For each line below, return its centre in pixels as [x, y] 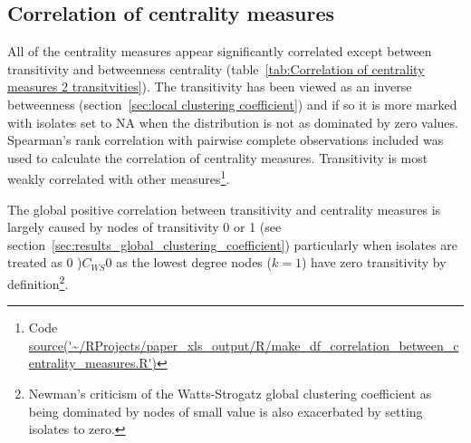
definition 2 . [38, 282]
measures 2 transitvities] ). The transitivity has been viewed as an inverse [210, 87]
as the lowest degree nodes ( [194, 262]
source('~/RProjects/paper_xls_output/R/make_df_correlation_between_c [244, 345]
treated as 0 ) [45, 262]
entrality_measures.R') [93, 363]
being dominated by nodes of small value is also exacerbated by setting [226, 411]
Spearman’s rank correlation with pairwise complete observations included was [226, 140]
